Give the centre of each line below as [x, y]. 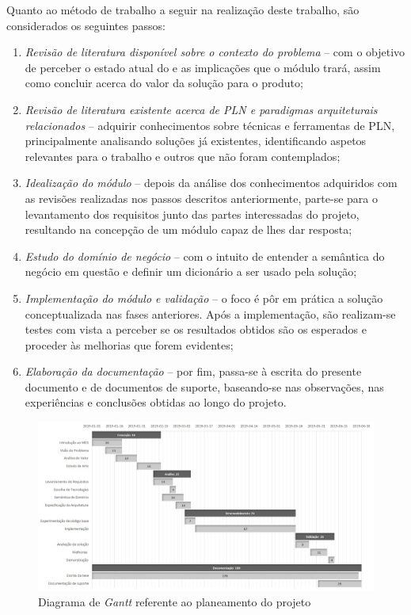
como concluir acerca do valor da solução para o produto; [164, 83]
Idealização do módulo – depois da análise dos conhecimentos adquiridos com [211, 183]
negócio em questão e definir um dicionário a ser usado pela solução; [191, 271]
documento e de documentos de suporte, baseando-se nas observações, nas [204, 386]
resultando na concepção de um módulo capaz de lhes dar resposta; [188, 229]
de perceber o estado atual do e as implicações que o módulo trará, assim [203, 67]
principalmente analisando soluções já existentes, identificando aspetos [196, 141]
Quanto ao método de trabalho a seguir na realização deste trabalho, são [183, 10]
